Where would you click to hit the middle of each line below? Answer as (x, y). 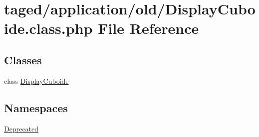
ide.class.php (48, 28)
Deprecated (21, 128)
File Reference (148, 28)
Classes (23, 60)
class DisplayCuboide (36, 80)
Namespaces (36, 107)
